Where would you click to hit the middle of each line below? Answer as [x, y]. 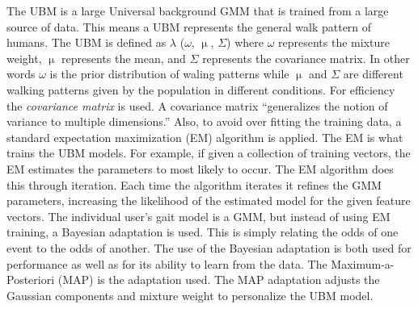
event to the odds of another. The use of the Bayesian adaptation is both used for [209, 247]
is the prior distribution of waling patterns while [169, 74]
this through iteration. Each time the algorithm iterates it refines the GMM [194, 184]
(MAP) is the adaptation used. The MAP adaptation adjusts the [219, 280]
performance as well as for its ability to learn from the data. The [167, 263]
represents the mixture [334, 42]
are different [373, 74]
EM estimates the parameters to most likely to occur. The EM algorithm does [200, 168]
